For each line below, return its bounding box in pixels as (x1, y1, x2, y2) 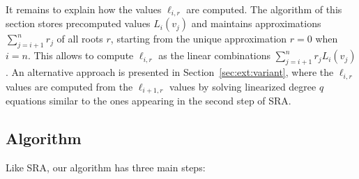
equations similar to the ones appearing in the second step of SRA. (6, 93, 291, 107)
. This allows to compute (27, 48, 134, 63)
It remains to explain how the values (6, 2, 162, 16)
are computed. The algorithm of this (186, 2, 342, 16)
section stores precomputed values (6, 16, 151, 31)
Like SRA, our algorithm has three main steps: (6, 159, 206, 174)
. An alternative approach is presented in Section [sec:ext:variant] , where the (6, 65, 334, 79)
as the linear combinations (158, 48, 271, 63)
